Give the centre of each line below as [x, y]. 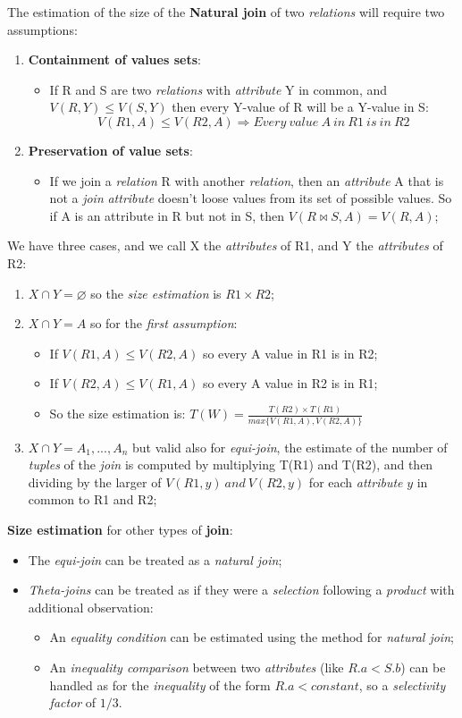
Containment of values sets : [114, 59]
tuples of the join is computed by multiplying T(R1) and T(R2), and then [231, 465]
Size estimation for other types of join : [120, 529]
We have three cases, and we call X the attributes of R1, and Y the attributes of [225, 245]
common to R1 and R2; [92, 499]
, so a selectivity [402, 684]
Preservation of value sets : [110, 150]
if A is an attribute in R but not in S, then [167, 215]
